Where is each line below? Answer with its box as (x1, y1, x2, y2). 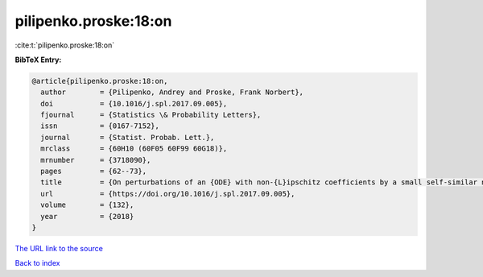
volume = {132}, (40, 201, 134, 209)
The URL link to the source (14, 243, 104, 253)
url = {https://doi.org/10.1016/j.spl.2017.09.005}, (40, 189, 295, 198)
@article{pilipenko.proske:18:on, (31, 76, 168, 85)
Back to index (14, 258, 60, 268)
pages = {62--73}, (40, 167, 147, 176)
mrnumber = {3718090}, (40, 155, 151, 164)
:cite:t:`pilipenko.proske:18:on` (14, 40, 115, 50)
